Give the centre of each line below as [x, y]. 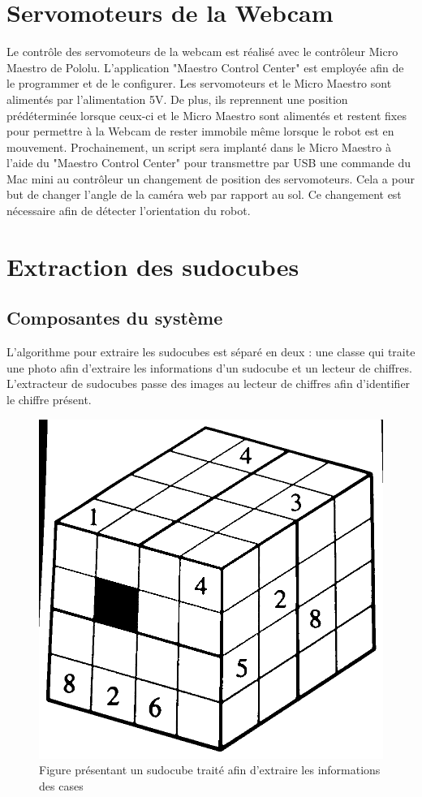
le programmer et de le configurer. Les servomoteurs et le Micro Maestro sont [199, 83]
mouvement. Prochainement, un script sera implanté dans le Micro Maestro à [199, 146]
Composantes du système [115, 318]
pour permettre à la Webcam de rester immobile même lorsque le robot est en [200, 131]
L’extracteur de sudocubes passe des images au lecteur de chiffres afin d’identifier [209, 383]
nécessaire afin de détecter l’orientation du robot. [129, 211]
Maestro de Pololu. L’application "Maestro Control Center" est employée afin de [205, 67]
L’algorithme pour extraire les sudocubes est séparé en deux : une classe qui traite [211, 352]
